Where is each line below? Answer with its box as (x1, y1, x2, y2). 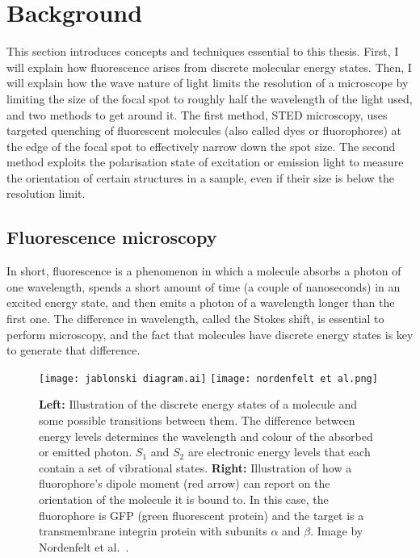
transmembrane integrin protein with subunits (39, 522, 267, 539)
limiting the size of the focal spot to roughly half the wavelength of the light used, (6, 90, 413, 107)
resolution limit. (6, 185, 86, 202)
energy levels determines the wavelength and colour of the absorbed (39, 427, 373, 444)
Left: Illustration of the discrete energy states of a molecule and (39, 396, 358, 413)
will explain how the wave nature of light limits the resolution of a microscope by (6, 74, 409, 91)
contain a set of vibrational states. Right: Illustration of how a (39, 459, 352, 476)
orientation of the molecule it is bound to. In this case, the (39, 491, 329, 508)
